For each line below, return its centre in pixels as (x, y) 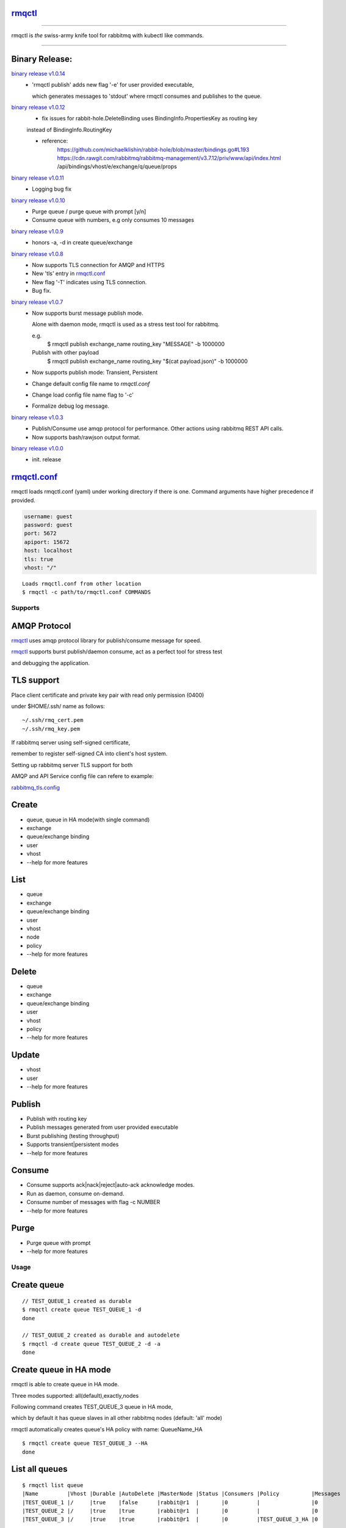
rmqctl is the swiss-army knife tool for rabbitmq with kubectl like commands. (108, 35)
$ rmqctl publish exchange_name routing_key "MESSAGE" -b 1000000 (136, 344)
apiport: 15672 (47, 542)
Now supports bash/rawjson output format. (86, 437)
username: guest (49, 516)
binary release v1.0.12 (38, 108)
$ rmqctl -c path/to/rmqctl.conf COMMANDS (87, 592)
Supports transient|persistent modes (73, 1144)
